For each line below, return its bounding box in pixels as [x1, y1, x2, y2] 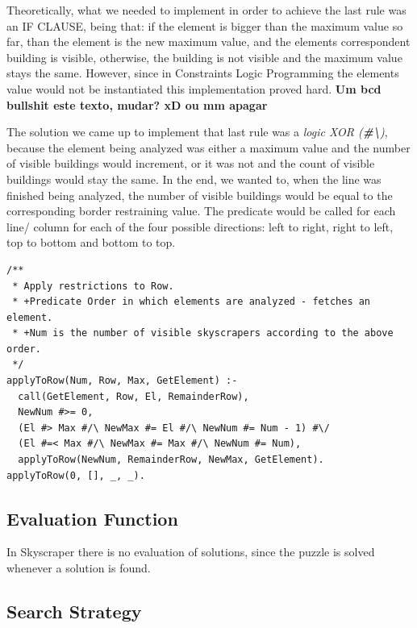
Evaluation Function [6, 505, 178, 530]
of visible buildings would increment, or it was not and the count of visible [6, 155, 375, 172]
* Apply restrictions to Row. [12, 280, 174, 292]
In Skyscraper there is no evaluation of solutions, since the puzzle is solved [6, 543, 375, 560]
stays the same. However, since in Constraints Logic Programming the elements [6, 64, 399, 81]
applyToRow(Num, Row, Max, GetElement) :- [6, 375, 238, 387]
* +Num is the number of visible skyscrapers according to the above [12, 327, 394, 339]
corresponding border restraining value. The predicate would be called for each [6, 202, 396, 219]
